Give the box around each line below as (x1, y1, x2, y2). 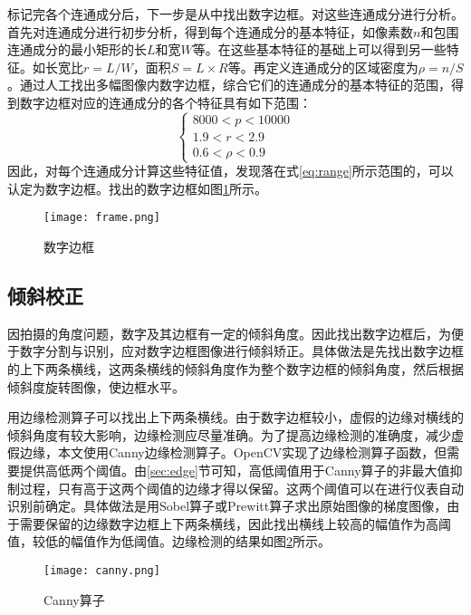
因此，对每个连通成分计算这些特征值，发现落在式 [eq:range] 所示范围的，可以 (7, 161, 454, 180)
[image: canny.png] (43, 563, 160, 577)
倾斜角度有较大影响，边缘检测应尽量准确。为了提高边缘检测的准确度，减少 (7, 425, 451, 444)
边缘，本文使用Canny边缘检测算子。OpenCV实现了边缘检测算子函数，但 (19, 443, 447, 462)
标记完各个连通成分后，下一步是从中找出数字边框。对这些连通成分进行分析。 (7, 5, 464, 23)
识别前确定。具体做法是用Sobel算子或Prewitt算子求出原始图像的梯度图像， (7, 496, 447, 515)
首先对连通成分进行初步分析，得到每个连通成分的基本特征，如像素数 (7, 22, 413, 41)
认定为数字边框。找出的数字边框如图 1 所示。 (7, 178, 267, 197)
